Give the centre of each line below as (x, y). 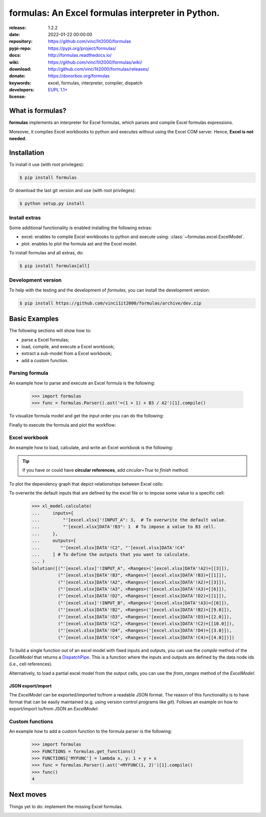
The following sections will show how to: (50, 330)
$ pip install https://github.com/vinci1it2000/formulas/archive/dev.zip (110, 303)
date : (15, 34)
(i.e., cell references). (31, 664)
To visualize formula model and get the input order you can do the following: (86, 416)
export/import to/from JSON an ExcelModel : (54, 709)
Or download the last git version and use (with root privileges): (72, 191)
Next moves (28, 795)
